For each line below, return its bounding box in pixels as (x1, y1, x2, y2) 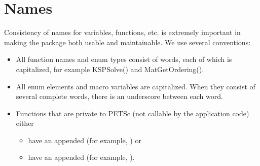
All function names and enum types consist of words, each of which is (16, 54, 232, 64)
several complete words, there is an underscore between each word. (16, 91, 223, 102)
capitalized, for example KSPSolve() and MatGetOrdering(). (16, 63, 204, 74)
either (16, 118, 34, 128)
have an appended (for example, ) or (28, 135, 141, 145)
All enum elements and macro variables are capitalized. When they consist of (16, 81, 255, 91)
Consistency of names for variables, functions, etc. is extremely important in (4, 27, 241, 38)
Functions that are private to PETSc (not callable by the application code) (16, 108, 249, 118)
